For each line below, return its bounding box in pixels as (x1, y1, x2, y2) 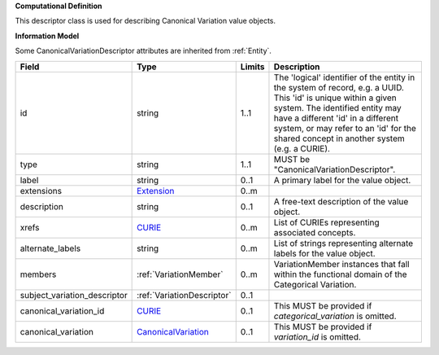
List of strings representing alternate (273, 237, 414, 248)
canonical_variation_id (20, 305, 105, 317)
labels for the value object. (273, 248, 376, 259)
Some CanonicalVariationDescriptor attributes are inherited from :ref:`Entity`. (15, 46, 272, 56)
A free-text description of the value (273, 195, 409, 207)
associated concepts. (273, 226, 356, 238)
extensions (20, 185, 63, 196)
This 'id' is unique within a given (273, 92, 398, 103)
